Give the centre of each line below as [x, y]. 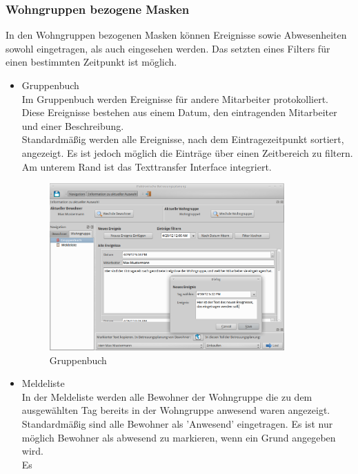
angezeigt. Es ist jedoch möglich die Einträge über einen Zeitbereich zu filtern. [187, 152]
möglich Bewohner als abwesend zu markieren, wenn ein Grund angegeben [179, 437]
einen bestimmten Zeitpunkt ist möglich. [91, 62]
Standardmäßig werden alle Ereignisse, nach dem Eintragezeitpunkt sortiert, [183, 139]
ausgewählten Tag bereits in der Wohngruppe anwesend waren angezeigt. [176, 410]
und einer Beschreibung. [73, 125]
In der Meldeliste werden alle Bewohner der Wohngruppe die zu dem [167, 396]
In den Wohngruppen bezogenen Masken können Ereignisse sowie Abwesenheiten [176, 35]
